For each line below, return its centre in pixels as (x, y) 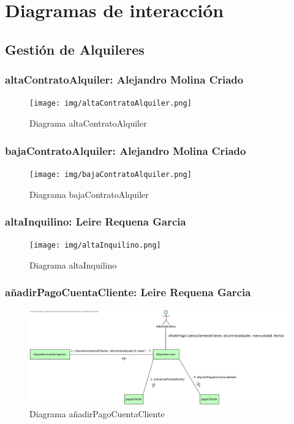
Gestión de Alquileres (75, 49)
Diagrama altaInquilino (73, 265)
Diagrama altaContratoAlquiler (88, 123)
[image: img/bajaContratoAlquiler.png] (111, 174)
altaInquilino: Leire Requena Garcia (96, 222)
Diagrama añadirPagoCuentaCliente (97, 414)
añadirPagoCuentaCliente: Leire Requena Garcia (128, 292)
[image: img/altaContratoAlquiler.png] (111, 104)
